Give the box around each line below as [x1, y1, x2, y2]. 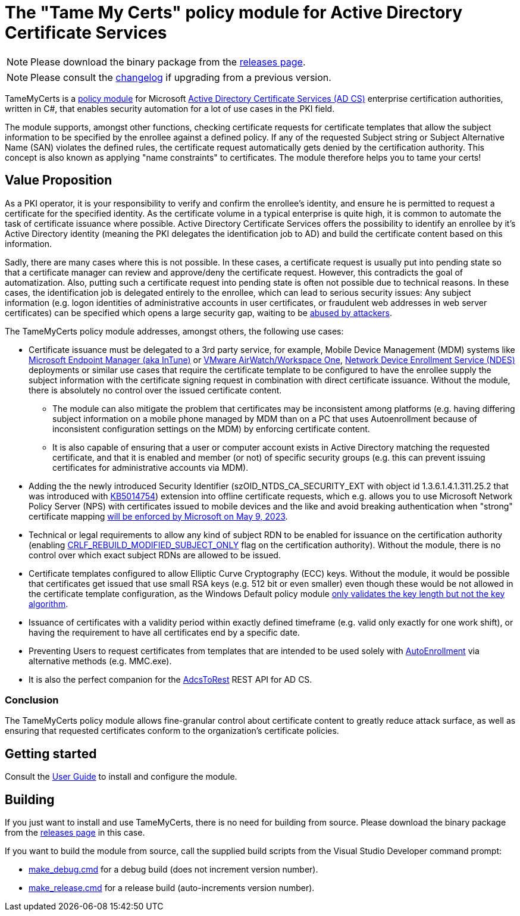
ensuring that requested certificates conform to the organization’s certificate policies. [5, 726, 339, 736]
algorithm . [29, 598, 68, 609]
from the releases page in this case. [5, 827, 145, 838]
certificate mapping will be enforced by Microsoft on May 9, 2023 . [29, 511, 288, 521]
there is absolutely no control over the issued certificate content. [29, 384, 282, 395]
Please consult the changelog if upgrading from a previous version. [30, 71, 331, 83]
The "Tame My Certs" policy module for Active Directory [5, 2, 463, 23]
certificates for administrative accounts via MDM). [52, 462, 249, 473]
